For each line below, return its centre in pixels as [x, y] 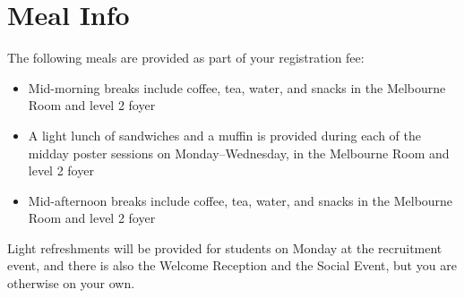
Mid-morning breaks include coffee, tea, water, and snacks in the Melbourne [237, 87]
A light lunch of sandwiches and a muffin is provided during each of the [225, 135]
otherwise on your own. [71, 283]
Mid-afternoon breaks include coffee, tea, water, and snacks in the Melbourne [241, 200]
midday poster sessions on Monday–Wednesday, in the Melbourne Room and [239, 153]
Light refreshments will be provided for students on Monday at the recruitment [225, 247]
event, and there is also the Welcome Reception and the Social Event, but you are [232, 265]
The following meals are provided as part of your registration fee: [186, 58]
